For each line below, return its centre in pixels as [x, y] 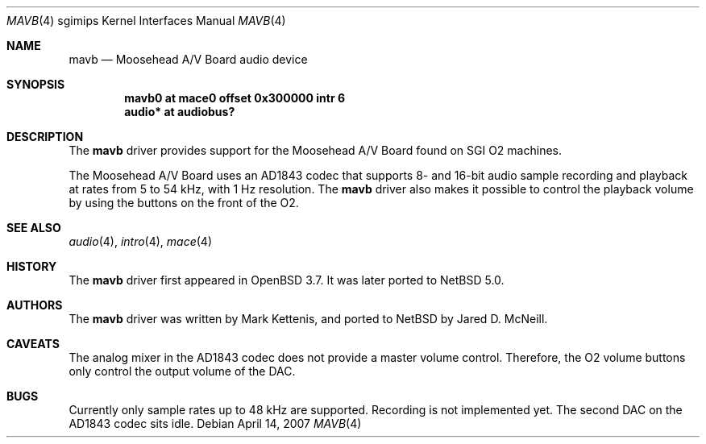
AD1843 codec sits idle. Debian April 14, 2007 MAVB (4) [215, 423]
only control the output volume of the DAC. [182, 371]
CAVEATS [33, 344]
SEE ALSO [34, 228]
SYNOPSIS [36, 84]
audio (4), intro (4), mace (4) [141, 241]
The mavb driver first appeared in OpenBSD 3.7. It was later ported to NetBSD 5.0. [287, 280]
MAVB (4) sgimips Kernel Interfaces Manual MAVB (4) [146, 21]
